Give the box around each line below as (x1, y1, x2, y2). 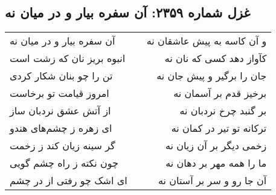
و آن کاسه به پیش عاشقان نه (146, 34, 267, 48)
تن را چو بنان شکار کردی (10, 69, 113, 83)
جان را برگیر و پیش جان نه (156, 69, 267, 83)
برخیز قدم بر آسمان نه (173, 86, 267, 101)
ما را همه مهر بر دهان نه (165, 156, 267, 170)
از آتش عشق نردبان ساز (10, 104, 111, 118)
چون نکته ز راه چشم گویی (10, 156, 119, 170)
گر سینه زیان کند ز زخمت (10, 138, 115, 153)
